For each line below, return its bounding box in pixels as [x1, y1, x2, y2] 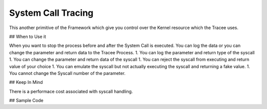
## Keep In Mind [9, 79, 43, 85]
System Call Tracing [9, 7, 94, 18]
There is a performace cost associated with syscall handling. [9, 88, 133, 94]
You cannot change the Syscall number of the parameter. [9, 70, 126, 76]
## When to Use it [9, 34, 46, 39]
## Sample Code [9, 98, 44, 104]
